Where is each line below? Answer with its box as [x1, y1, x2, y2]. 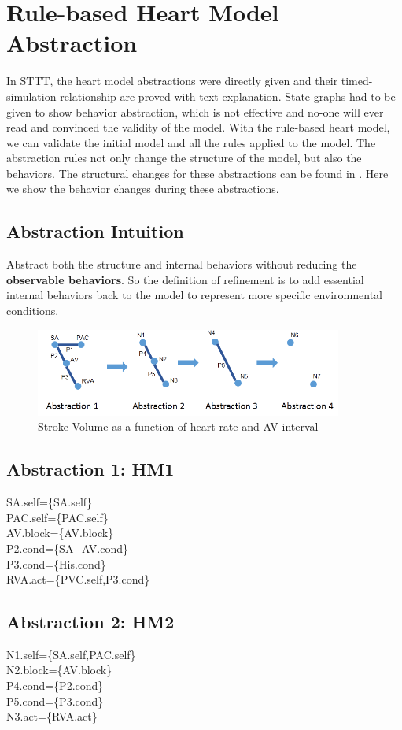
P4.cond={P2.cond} [6, 677, 104, 694]
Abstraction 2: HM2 [6, 610, 175, 634]
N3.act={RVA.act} [6, 708, 98, 724]
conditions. [6, 302, 59, 319]
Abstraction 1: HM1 [6, 457, 175, 481]
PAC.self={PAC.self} [6, 509, 109, 525]
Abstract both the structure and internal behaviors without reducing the [6, 256, 357, 272]
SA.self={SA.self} [6, 494, 93, 510]
